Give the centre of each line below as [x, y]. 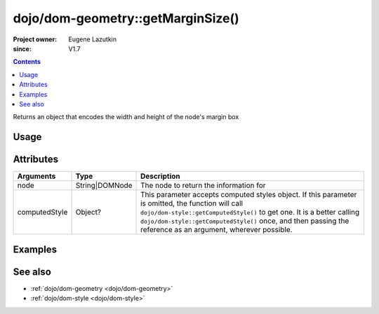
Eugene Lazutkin [93, 39]
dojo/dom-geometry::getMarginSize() [126, 18]
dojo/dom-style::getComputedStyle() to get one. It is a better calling [250, 212]
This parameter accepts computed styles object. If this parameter [249, 195]
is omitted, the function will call [192, 203]
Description [160, 177]
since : [22, 48]
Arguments [36, 177]
